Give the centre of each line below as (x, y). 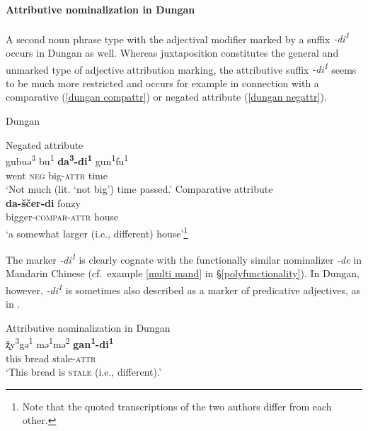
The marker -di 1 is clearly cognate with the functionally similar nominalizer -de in (184, 258)
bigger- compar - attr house (62, 217)
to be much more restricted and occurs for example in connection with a (162, 83)
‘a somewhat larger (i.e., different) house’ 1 (97, 232)
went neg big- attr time (57, 175)
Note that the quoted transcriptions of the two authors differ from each (177, 406)
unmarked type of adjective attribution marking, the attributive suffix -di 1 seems (181, 68)
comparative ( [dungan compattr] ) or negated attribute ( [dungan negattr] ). (166, 97)
